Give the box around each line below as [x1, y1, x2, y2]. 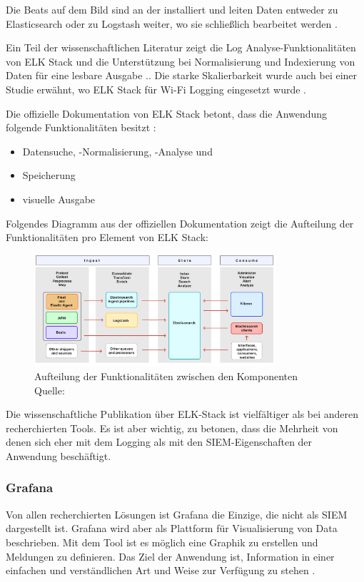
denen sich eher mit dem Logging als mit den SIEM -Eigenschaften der [6, 434, 313, 449]
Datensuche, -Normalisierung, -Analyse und [22, 143, 213, 158]
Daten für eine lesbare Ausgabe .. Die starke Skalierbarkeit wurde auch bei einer [6, 68, 358, 83]
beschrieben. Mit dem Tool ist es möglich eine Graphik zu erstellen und [6, 534, 318, 549]
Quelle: [34, 382, 65, 397]
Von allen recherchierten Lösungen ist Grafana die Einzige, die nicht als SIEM [6, 506, 348, 521]
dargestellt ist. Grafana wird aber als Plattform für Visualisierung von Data [6, 521, 338, 536]
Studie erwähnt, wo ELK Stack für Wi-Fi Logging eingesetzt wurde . [6, 81, 306, 96]
